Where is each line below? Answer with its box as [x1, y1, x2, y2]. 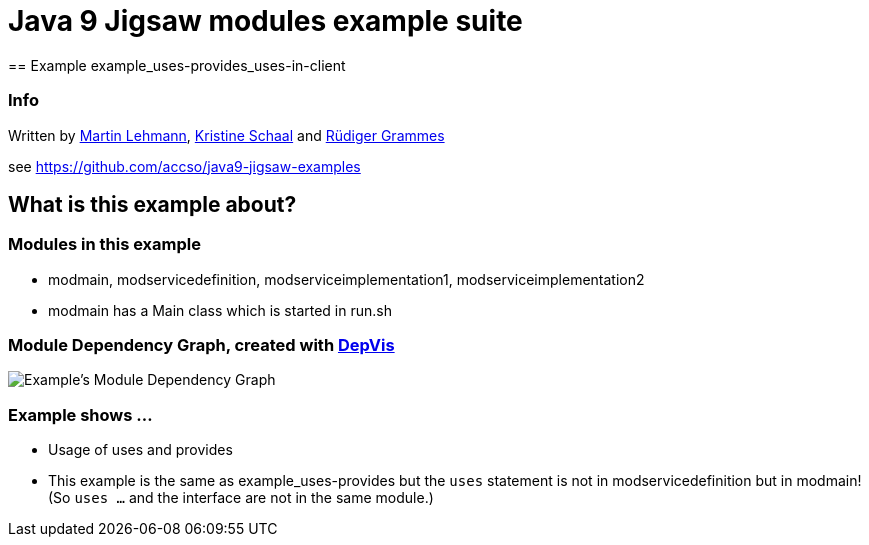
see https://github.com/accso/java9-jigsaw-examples [8, 157, 361, 175]
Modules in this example [8, 234, 201, 255]
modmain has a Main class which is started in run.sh [48, 301, 392, 319]
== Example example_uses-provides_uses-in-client [8, 56, 346, 74]
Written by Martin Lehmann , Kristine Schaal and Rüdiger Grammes [8, 126, 445, 144]
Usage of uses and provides [48, 441, 233, 459]
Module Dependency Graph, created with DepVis [8, 335, 395, 356]
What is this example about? [8, 191, 297, 217]
